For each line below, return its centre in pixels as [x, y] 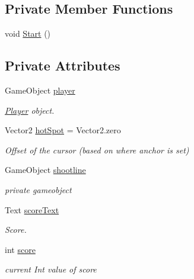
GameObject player [40, 90]
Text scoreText [32, 209]
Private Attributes [63, 65]
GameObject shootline [45, 170]
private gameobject [38, 189]
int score [20, 249]
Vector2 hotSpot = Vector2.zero [63, 130]
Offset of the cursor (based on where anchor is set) [97, 150]
